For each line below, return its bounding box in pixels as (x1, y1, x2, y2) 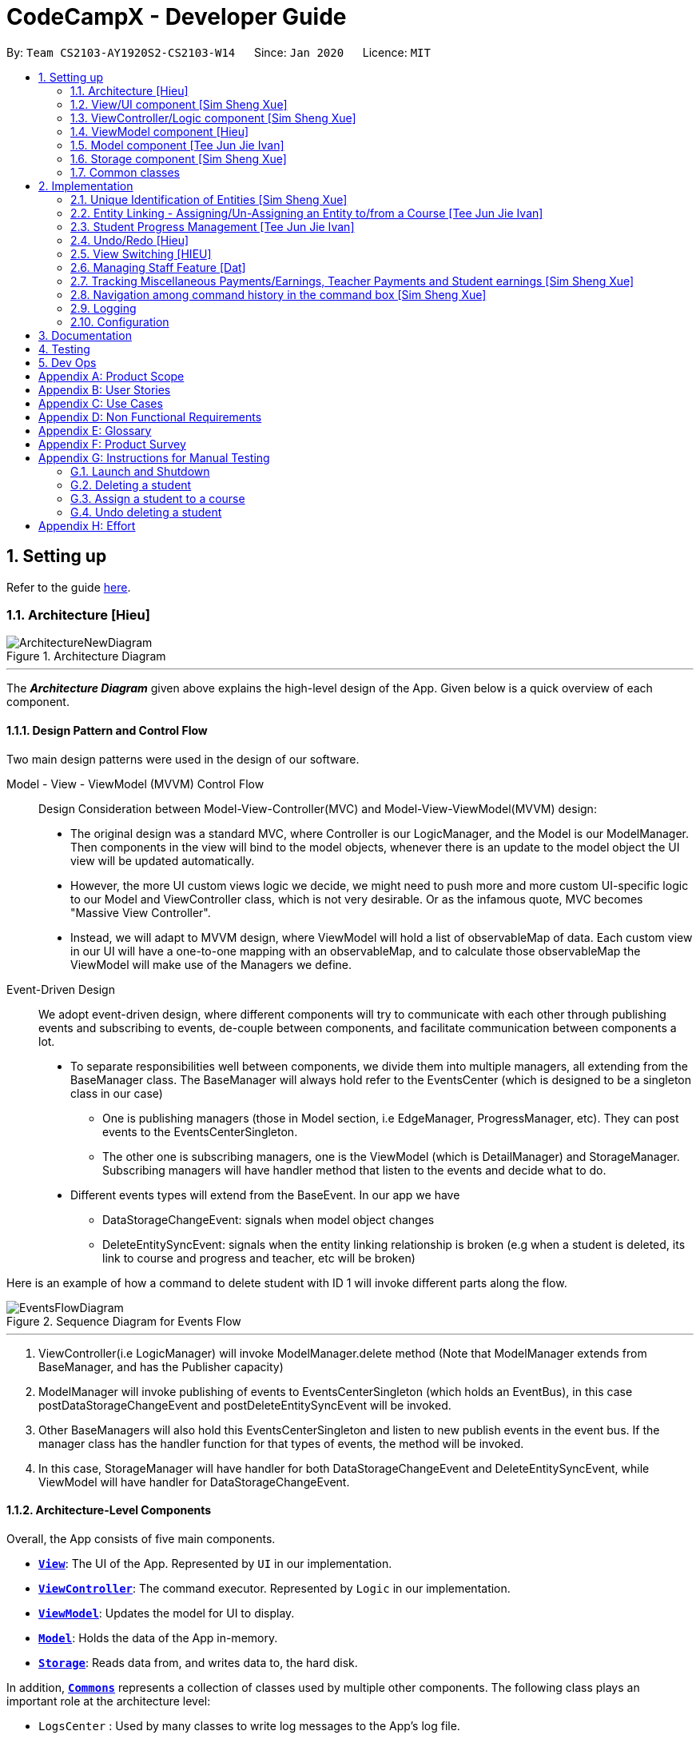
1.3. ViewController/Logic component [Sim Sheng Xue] (70, 110, 356, 125)
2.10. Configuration (70, 314, 169, 329)
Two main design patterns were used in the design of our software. (6, 752, 360, 766)
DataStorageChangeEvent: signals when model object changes (102, 1212, 435, 1226)
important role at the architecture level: (6, 1693, 211, 1708)
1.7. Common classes (70, 165, 181, 179)
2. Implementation (38, 178, 133, 193)
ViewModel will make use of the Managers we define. (70, 957, 352, 971)
